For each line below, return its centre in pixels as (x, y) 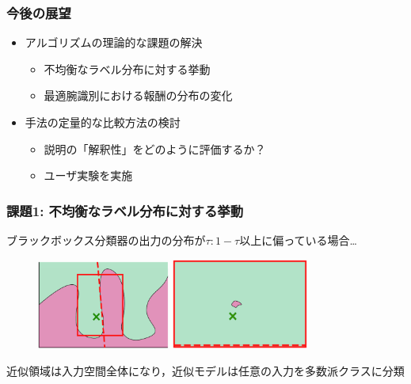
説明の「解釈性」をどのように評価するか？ (155, 148)
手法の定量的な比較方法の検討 (103, 122)
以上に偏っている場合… (298, 240)
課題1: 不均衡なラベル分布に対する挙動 (125, 210)
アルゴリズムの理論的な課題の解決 (114, 42)
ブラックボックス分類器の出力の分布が (106, 240)
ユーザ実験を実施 (88, 175)
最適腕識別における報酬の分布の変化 (138, 95)
